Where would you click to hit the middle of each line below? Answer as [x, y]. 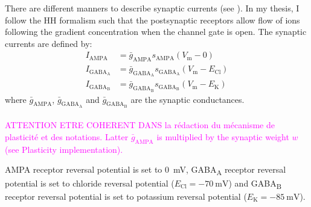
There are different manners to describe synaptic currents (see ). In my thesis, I [152, 8]
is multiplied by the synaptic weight [223, 137]
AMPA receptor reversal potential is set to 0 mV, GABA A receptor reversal [146, 170]
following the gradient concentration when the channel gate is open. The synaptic [156, 32]
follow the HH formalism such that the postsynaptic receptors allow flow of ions [152, 20]
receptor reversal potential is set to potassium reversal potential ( [126, 196]
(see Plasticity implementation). [64, 149]
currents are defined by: [49, 43]
